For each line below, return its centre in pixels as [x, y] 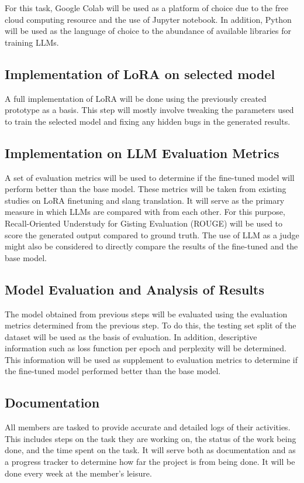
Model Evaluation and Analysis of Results [134, 289]
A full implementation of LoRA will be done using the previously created [136, 98]
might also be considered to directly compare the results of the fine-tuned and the [151, 246]
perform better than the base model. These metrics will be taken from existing [146, 189]
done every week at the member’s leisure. [78, 473]
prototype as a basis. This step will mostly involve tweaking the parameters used [149, 110]
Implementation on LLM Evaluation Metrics [142, 153]
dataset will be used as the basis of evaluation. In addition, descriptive [131, 336]
